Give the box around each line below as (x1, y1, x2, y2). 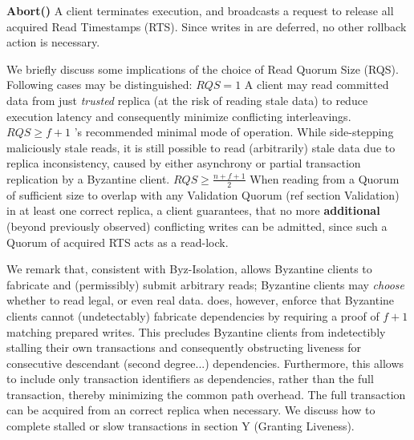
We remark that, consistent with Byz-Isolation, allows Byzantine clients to (6, 260, 372, 277)
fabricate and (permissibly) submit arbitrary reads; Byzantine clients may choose (6, 276, 404, 293)
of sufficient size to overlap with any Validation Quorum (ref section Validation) (6, 186, 400, 203)
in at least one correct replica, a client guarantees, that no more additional (6, 202, 380, 219)
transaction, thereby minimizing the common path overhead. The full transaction (6, 386, 406, 402)
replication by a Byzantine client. (6, 170, 170, 187)
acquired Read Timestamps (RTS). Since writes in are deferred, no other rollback (6, 18, 407, 34)
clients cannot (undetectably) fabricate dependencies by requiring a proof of (6, 307, 379, 324)
